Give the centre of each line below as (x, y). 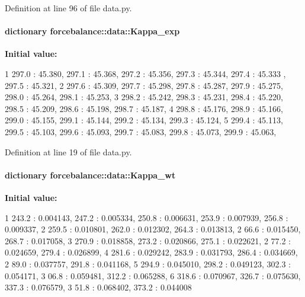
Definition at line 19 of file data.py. (68, 151)
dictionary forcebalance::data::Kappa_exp (92, 31)
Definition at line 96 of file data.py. (68, 8)
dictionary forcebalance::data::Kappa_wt (90, 175)
